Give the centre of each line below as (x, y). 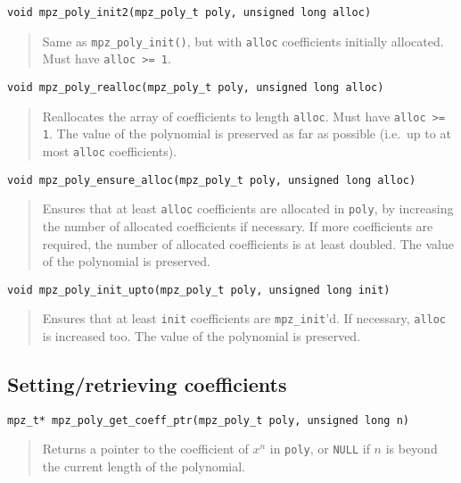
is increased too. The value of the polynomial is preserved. (202, 336)
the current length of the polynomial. (144, 466)
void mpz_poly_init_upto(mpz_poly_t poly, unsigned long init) (199, 290)
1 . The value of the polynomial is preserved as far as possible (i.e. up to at (247, 133)
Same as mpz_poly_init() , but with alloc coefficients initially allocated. (243, 41)
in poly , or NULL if (320, 449)
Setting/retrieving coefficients (147, 383)
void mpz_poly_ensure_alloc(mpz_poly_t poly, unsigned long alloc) (212, 180)
